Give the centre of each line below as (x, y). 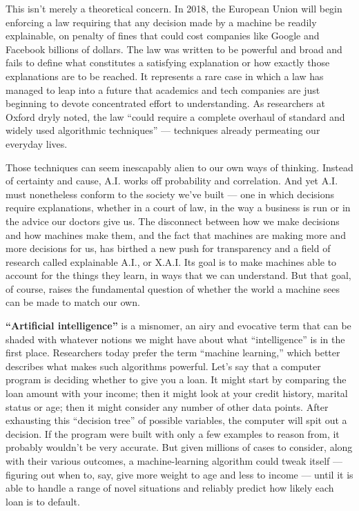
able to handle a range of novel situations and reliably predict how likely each (170, 488)
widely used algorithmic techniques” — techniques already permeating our (163, 130)
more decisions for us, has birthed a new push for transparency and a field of (168, 248)
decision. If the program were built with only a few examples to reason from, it (173, 433)
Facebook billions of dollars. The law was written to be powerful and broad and (174, 49)
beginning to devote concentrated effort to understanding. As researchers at (165, 103)
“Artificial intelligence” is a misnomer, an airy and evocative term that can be (178, 326)
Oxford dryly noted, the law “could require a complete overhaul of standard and (175, 116)
